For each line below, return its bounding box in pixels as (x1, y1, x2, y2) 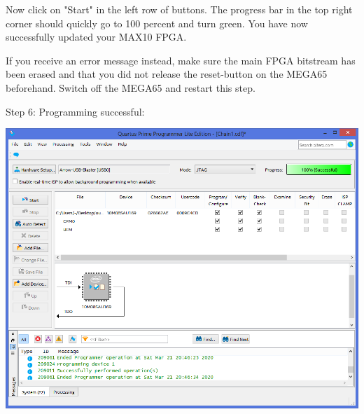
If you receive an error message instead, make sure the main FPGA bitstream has (6, 53, 356, 67)
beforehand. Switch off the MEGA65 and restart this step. (6, 80, 255, 95)
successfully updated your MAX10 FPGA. (6, 29, 187, 44)
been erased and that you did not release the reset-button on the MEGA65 (6, 67, 328, 81)
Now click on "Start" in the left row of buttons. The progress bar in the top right (6, 2, 353, 16)
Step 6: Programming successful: (6, 104, 145, 118)
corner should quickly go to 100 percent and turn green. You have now (6, 15, 308, 30)
